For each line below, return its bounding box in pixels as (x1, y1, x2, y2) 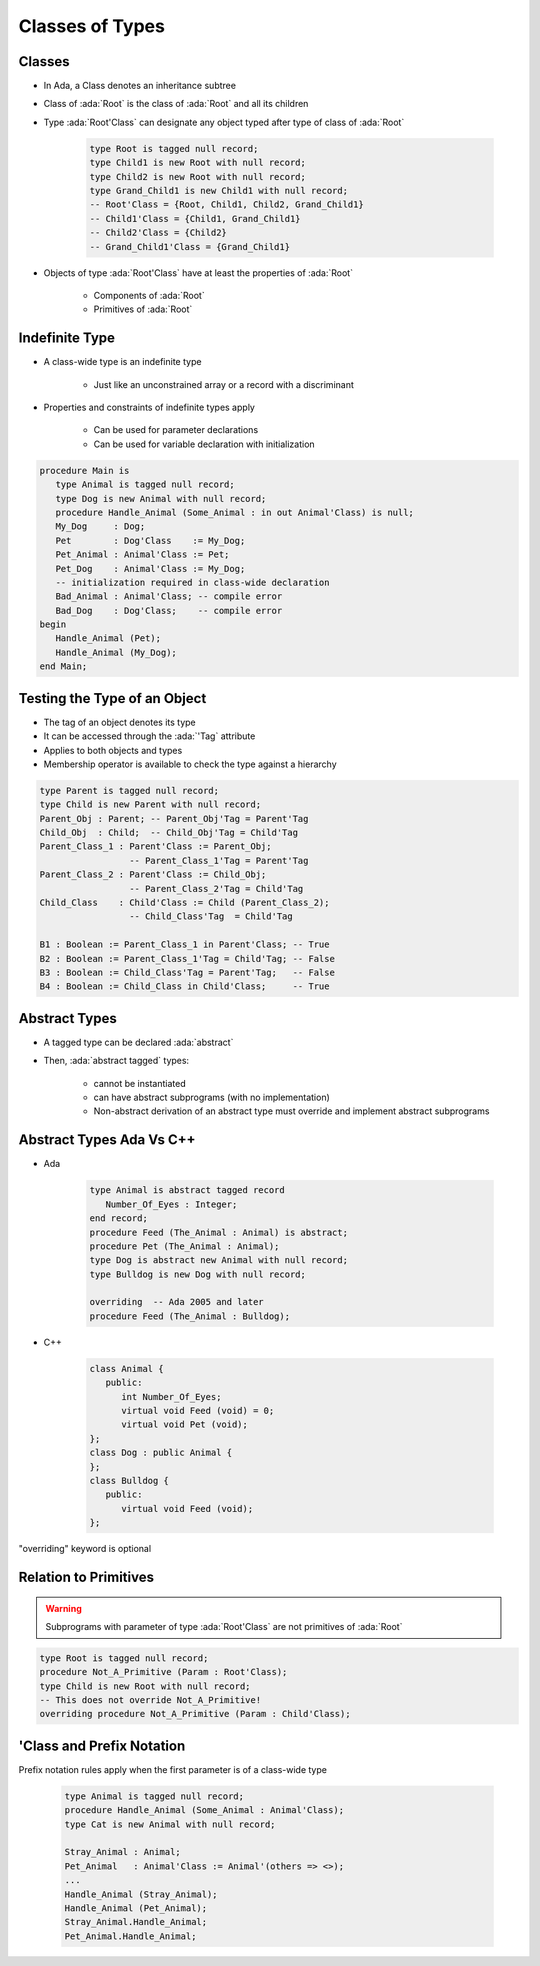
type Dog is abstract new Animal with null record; (89, 1255, 349, 1266)
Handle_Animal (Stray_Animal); (64, 1888, 219, 1900)
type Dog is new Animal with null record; (55, 493, 267, 504)
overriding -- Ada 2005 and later (89, 1296, 264, 1308)
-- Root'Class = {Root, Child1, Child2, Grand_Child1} (89, 199, 364, 210)
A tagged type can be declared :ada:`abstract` (43, 1036, 234, 1048)
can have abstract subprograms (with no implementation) (93, 1091, 330, 1104)
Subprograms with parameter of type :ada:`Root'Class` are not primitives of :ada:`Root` (45, 1620, 403, 1632)
